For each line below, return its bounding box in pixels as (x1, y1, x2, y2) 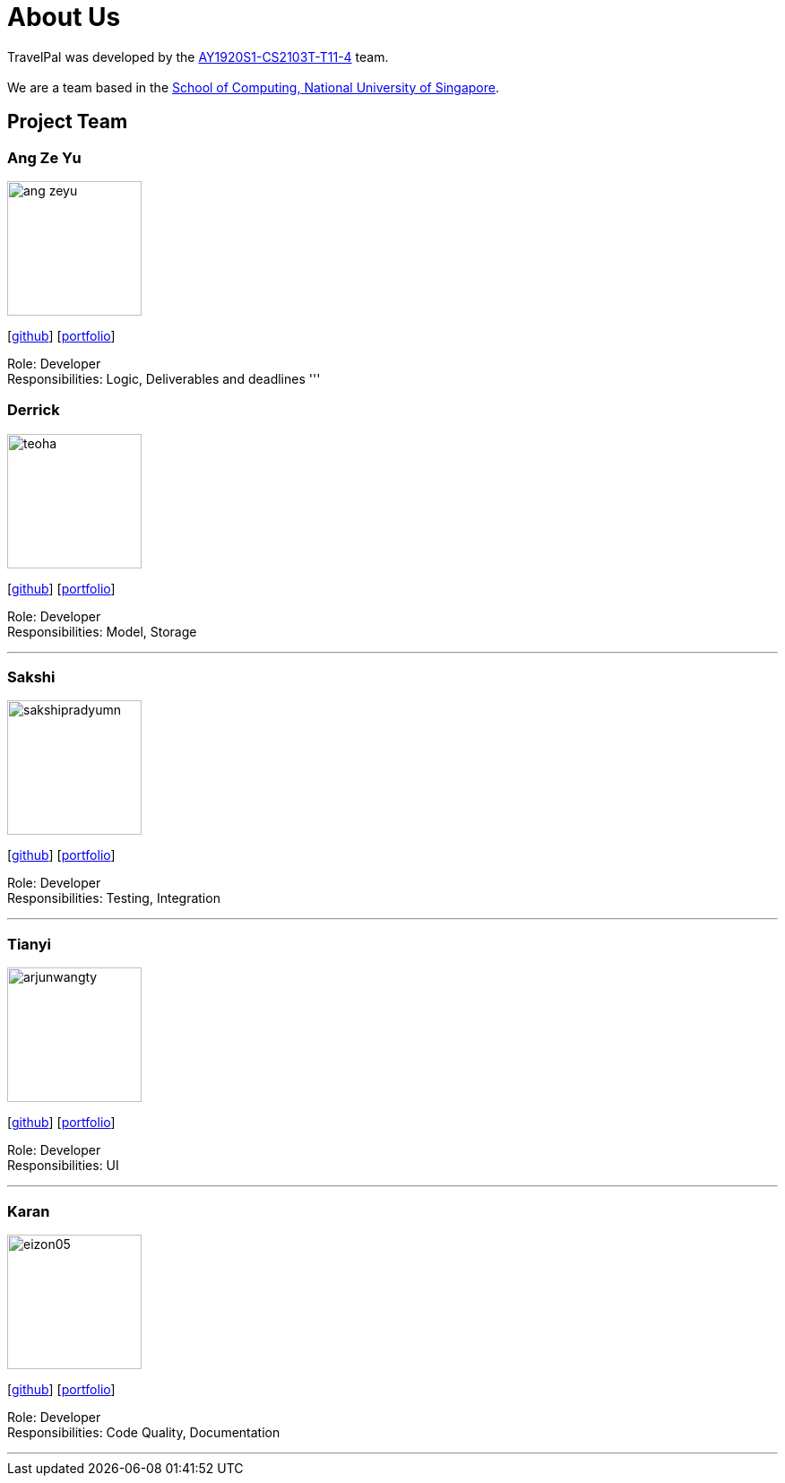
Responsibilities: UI (7, 1158, 119, 1174)
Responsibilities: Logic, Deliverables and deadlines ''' (7, 370, 321, 386)
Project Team (7, 110, 128, 134)
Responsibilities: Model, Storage (7, 623, 197, 639)
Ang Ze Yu (7, 148, 82, 167)
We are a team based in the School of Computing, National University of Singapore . (7, 79, 500, 95)
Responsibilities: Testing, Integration (7, 890, 220, 906)
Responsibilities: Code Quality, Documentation (7, 1424, 280, 1440)
